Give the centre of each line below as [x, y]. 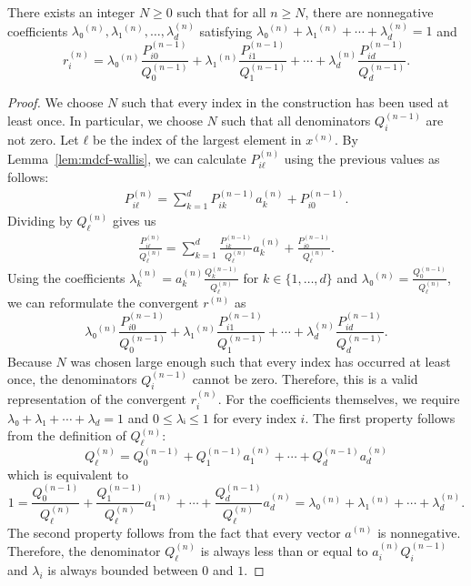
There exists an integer [71, 12]
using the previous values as [362, 158]
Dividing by [40, 221]
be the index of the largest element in [197, 140]
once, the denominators [72, 379]
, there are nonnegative [369, 12]
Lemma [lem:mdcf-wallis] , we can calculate [127, 158]
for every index [255, 417]
